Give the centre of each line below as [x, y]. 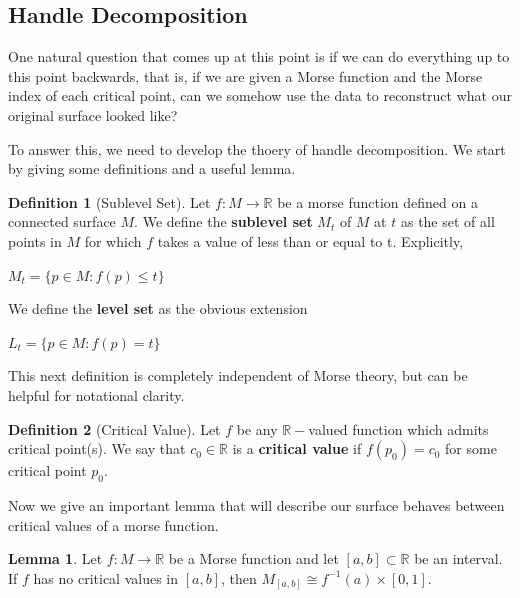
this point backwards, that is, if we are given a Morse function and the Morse [245, 75]
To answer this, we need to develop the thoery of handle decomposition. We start [257, 148]
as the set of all [447, 221]
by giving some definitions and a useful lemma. [152, 168]
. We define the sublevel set [223, 221]
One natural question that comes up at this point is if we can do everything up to [259, 56]
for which [113, 240]
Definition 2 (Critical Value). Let [114, 428]
